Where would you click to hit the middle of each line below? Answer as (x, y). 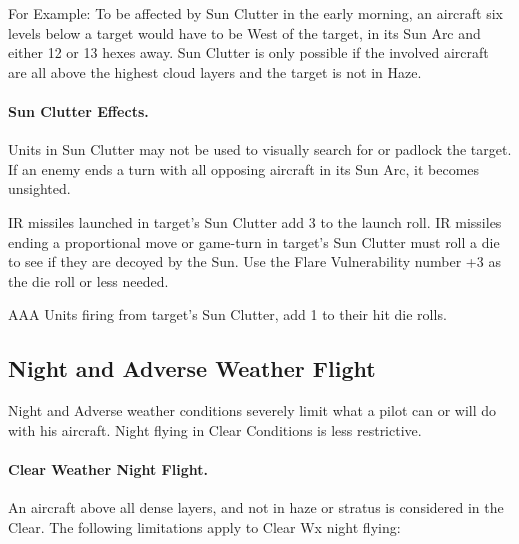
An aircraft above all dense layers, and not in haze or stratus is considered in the (256, 507)
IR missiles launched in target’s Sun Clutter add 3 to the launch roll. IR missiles (255, 221)
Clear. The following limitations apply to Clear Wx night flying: (204, 526)
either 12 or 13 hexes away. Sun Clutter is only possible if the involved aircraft (248, 52)
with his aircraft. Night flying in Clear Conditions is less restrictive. (215, 429)
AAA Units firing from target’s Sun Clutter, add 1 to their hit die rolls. (227, 314)
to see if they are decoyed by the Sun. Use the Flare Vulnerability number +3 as (254, 261)
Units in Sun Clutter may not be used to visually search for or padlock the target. (260, 149)
